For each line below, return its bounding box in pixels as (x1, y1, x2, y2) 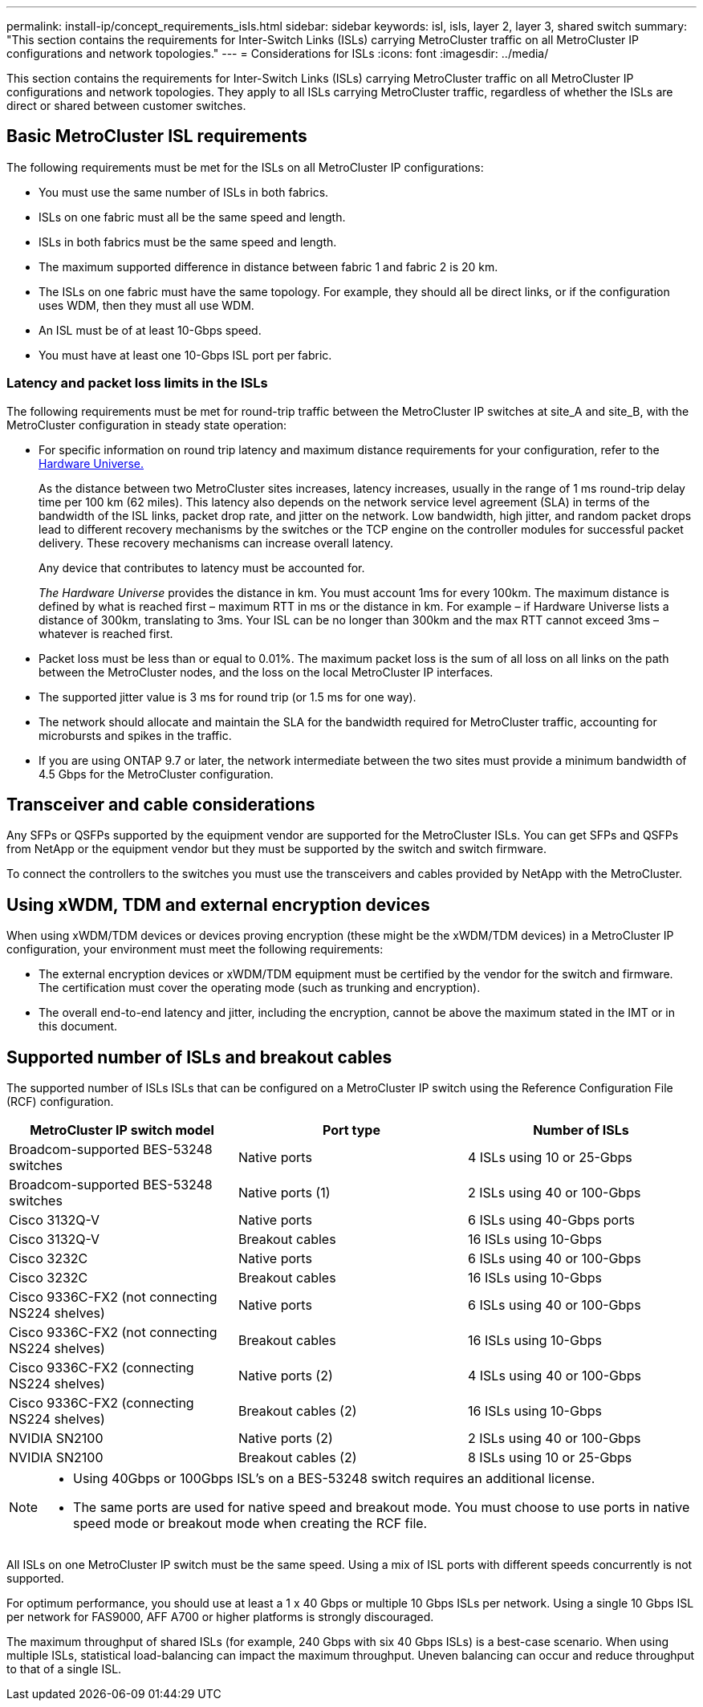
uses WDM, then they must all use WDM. (39, 298, 254, 312)
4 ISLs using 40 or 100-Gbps (467, 1368, 641, 1384)
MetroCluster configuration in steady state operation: (6, 417, 287, 432)
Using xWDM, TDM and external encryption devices (6, 894, 430, 915)
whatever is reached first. (39, 626, 173, 640)
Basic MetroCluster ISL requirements (6, 126, 307, 147)
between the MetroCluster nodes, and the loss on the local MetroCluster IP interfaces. (39, 665, 494, 679)
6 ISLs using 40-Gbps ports (467, 1212, 635, 1229)
